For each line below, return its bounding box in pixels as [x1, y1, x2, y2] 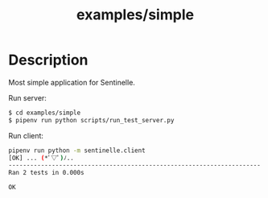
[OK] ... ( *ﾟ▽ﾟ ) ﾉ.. [8, 154, 74, 162]
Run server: [8, 93, 47, 102]
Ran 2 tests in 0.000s [8, 169, 85, 177]
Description [8, 51, 89, 69]
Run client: [8, 130, 44, 140]
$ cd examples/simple [8, 109, 81, 117]
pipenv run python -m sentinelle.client [8, 146, 146, 155]
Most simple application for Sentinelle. [8, 77, 135, 87]
